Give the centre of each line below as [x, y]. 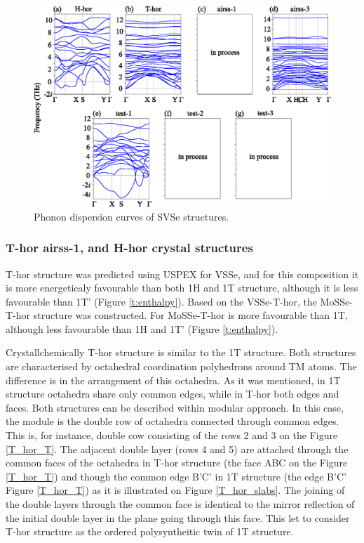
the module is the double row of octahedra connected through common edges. [173, 421]
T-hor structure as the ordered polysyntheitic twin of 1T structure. [150, 531]
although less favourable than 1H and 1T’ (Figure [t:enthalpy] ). [142, 328]
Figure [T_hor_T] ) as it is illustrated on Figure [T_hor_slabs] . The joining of [175, 490]
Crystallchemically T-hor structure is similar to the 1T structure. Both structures [181, 352]
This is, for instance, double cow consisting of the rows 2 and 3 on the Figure [172, 435]
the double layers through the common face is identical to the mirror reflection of [180, 504]
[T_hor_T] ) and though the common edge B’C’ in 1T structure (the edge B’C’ [176, 476]
